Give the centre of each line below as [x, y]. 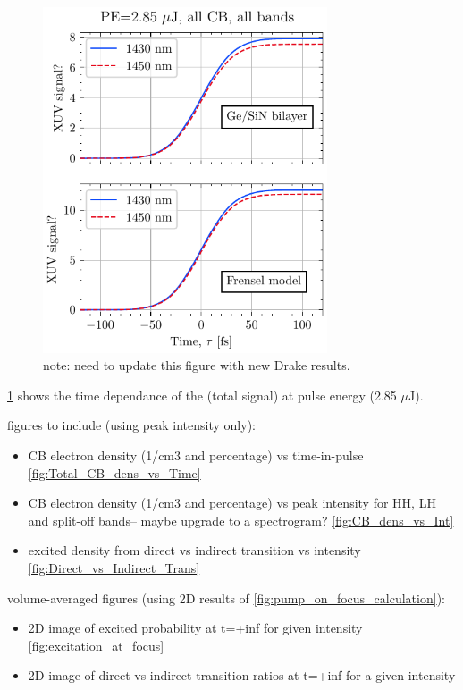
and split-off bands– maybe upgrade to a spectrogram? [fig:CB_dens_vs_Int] [241, 520]
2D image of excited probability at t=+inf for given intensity [195, 628]
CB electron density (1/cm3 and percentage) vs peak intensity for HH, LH [232, 503]
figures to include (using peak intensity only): [131, 425]
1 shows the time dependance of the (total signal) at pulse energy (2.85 [202, 395]
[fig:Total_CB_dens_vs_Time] [114, 472]
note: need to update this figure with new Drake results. [197, 365]
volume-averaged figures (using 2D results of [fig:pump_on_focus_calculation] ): [226, 597]
